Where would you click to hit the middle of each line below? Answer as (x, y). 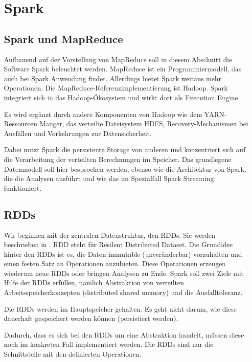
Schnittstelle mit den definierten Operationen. (73, 354)
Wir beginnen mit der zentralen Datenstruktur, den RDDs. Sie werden (110, 235)
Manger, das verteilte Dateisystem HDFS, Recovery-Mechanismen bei (144, 124)
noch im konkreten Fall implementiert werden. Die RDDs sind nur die (109, 344)
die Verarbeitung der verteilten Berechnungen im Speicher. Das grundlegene (118, 159)
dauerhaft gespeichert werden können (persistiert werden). (91, 318)
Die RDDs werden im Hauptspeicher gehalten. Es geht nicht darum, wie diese (120, 308)
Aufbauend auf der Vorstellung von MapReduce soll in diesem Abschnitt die (118, 59)
